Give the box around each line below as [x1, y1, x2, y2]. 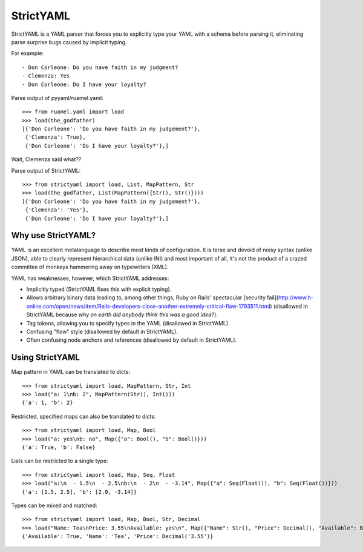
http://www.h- [278, 294, 314, 301]
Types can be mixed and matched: [11, 502, 97, 509]
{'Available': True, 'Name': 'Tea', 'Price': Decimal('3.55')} [22, 533, 214, 540]
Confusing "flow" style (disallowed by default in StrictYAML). [26, 328, 178, 335]
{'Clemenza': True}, [25, 134, 86, 141]
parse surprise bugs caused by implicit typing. [11, 38, 127, 45]
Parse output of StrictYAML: [11, 167, 81, 174]
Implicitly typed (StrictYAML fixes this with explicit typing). [26, 285, 172, 293]
